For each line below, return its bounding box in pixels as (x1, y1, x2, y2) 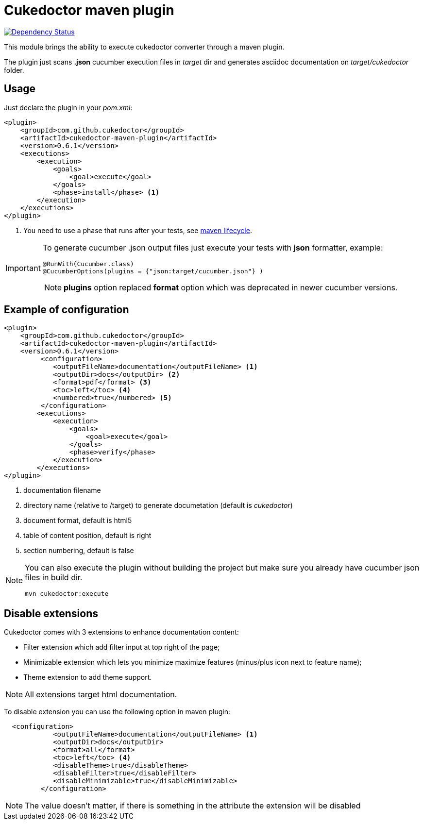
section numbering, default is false (23, 546, 134, 555)
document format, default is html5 (23, 516, 132, 525)
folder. (4, 66, 24, 74)
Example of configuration (4, 303, 129, 316)
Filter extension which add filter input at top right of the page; (23, 643, 220, 652)
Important (5, 263, 41, 273)
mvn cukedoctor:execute (25, 590, 109, 598)
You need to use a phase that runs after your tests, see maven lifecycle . (23, 226, 252, 235)
